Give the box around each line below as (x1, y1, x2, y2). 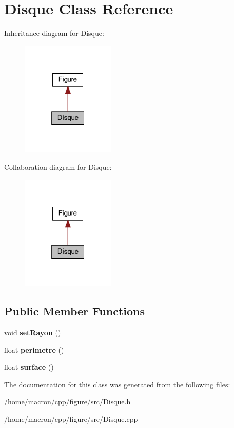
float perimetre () (4, 344, 64, 355)
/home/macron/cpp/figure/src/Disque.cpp (4, 413, 138, 424)
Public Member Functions (4, 303, 145, 319)
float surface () (4, 362, 54, 372)
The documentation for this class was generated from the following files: (4, 379, 230, 389)
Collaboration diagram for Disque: (4, 161, 112, 172)
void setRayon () (4, 327, 61, 338)
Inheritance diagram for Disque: (4, 28, 104, 39)
